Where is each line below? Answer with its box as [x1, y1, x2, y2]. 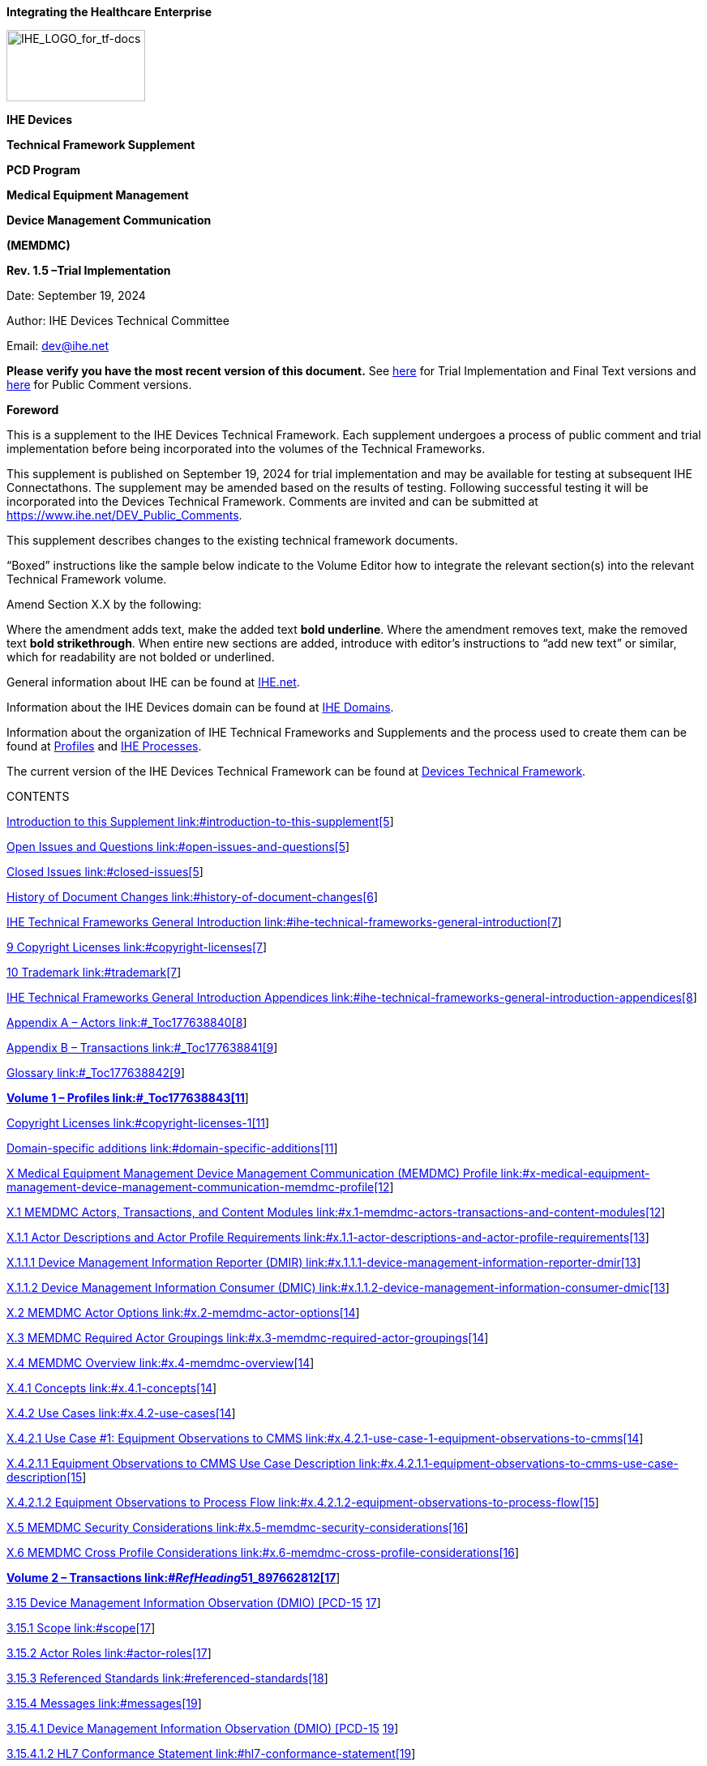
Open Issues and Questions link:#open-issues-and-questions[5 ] [6, 840, 350, 853]
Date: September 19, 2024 [6, 289, 146, 302]
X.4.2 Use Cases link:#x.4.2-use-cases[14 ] [6, 1406, 236, 1420]
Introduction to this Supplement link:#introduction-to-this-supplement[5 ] [6, 815, 394, 828]
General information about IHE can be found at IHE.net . [6, 675, 300, 689]
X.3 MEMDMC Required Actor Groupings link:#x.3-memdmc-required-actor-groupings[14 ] [6, 1331, 489, 1345]
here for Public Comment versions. [6, 378, 192, 391]
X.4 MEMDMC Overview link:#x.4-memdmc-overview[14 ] [6, 1356, 315, 1370]
